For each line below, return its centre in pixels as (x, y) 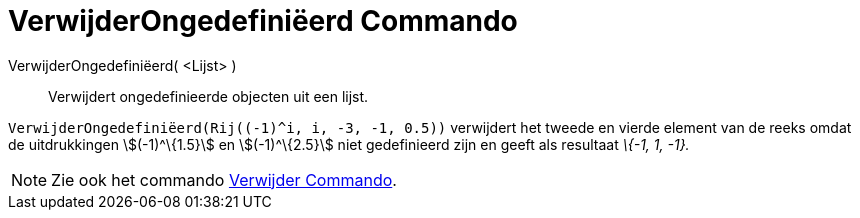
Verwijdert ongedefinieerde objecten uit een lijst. (208, 96)
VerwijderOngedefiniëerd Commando (263, 21)
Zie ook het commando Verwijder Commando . (224, 179)
